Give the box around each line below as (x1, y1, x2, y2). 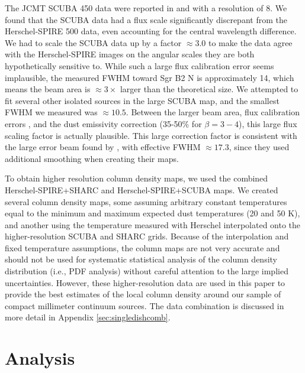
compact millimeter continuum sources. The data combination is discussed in (5, 299, 284, 312)
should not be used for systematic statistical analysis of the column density (5, 253, 277, 265)
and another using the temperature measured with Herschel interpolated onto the (5, 218, 301, 231)
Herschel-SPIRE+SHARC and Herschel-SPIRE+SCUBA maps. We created (5, 183, 278, 196)
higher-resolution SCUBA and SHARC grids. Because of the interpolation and (5, 230, 289, 242)
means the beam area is (5, 83, 91, 95)
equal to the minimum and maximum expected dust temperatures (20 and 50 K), (5, 207, 300, 219)
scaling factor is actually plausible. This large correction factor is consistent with (5, 129, 297, 141)
